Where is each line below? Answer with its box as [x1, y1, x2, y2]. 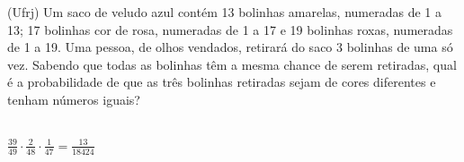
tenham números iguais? [7, 90, 140, 108]
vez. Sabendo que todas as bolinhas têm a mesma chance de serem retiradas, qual [7, 55, 457, 73]
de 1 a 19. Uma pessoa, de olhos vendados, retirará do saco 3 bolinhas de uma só [7, 38, 453, 56]
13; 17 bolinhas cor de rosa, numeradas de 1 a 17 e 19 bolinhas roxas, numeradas [7, 20, 453, 38]
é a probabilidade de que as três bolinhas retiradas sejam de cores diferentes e [7, 72, 436, 91]
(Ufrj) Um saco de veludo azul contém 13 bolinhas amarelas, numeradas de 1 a [7, 3, 442, 21]
